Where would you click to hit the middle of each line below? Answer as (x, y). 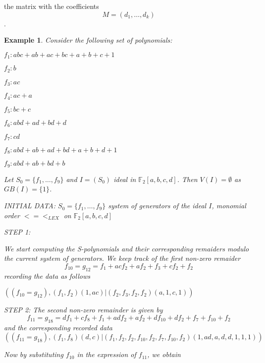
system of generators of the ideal (157, 206)
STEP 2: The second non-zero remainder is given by (83, 310)
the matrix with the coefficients (52, 6)
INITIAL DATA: (30, 206)
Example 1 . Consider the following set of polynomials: (88, 40)
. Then (187, 179)
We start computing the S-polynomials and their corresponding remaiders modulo (127, 248)
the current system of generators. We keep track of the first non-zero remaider (122, 258)
